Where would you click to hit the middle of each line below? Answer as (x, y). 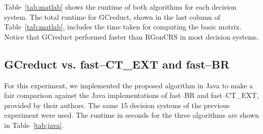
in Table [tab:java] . (34, 125)
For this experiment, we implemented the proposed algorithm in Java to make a (129, 85)
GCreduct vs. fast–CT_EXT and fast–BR (117, 64)
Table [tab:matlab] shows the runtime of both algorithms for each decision (120, 7)
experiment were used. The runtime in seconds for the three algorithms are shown (132, 115)
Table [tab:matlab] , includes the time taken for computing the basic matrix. (123, 27)
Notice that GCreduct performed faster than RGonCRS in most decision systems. (131, 36)
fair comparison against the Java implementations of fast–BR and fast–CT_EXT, (131, 95)
